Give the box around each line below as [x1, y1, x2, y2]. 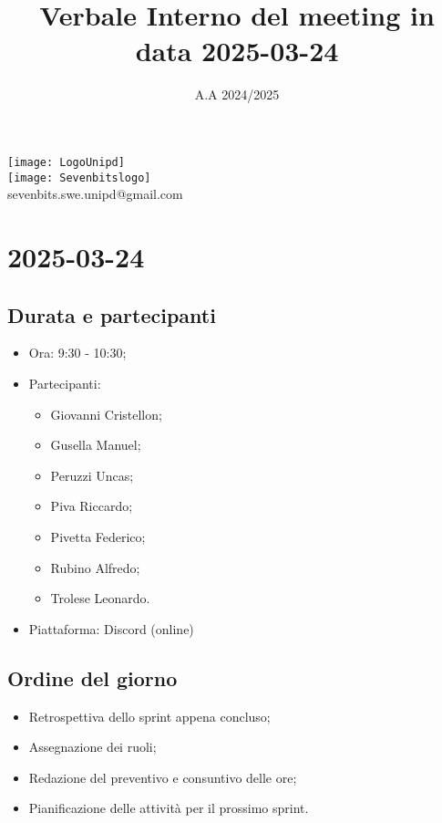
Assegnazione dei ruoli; [28, 737, 157, 756]
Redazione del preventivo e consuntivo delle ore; [28, 767, 297, 787]
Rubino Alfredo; [50, 557, 140, 577]
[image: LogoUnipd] [7, 155, 125, 169]
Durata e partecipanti [7, 300, 216, 328]
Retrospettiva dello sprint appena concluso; [28, 706, 271, 725]
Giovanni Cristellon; [50, 404, 162, 423]
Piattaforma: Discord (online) [28, 619, 194, 638]
